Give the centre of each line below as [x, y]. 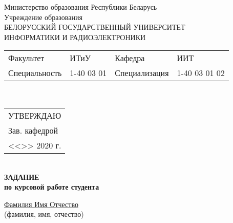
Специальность [35, 73]
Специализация [142, 73]
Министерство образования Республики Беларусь [81, 7]
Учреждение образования [43, 17]
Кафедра [130, 58]
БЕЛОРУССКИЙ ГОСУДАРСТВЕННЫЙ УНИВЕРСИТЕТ [95, 27]
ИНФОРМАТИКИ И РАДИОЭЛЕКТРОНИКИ [75, 37]
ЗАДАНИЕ [22, 176]
